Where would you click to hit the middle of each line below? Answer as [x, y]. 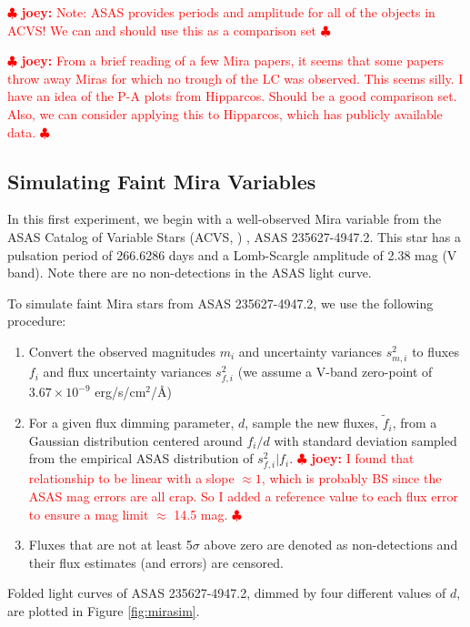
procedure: [37, 321]
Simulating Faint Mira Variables [162, 181]
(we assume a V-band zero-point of [335, 372]
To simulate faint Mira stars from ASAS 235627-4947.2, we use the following [220, 303]
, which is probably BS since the [351, 478]
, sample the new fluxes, [311, 423]
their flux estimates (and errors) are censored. [156, 562]
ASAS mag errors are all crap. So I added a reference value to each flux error [243, 496]
